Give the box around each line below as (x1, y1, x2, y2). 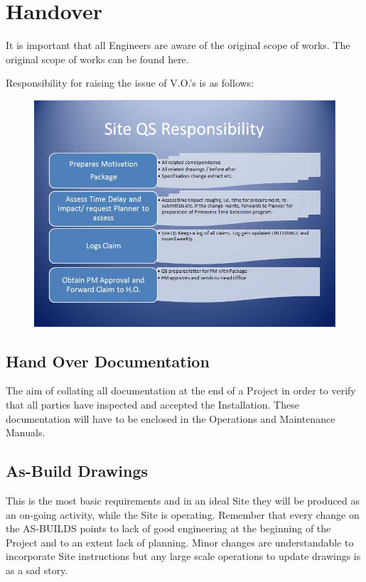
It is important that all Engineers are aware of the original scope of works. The (6, 38, 350, 53)
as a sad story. (6, 562, 68, 577)
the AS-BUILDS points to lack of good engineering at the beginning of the (6, 521, 331, 536)
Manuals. (6, 425, 45, 440)
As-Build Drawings (6, 460, 149, 482)
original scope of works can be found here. (6, 51, 189, 66)
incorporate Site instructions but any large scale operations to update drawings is (6, 549, 361, 564)
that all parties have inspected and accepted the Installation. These (6, 397, 299, 411)
